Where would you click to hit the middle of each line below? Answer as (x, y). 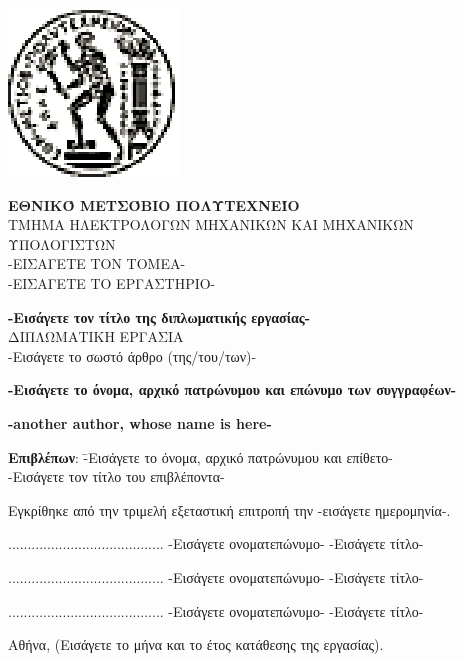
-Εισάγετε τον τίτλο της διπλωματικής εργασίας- (159, 316)
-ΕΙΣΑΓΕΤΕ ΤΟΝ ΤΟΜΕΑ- (97, 263)
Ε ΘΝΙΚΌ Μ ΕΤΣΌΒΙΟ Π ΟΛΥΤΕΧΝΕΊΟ (154, 204)
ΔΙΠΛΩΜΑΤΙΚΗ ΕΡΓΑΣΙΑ (96, 336)
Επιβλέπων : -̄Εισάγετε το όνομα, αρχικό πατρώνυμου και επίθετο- (200, 456)
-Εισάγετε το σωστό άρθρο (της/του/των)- (132, 355)
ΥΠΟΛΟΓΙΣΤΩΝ (62, 243)
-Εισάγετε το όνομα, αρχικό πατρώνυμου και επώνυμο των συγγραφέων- (232, 389)
